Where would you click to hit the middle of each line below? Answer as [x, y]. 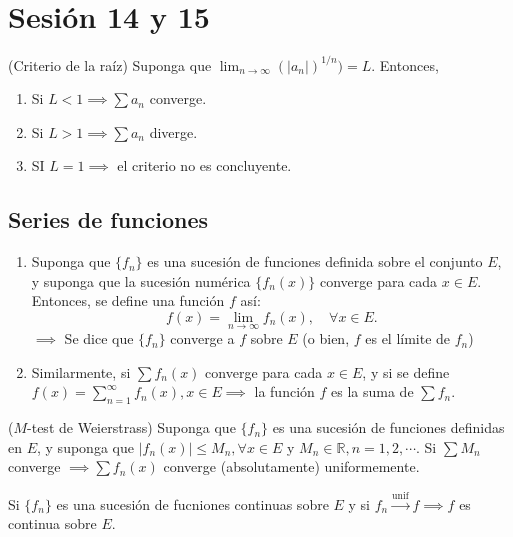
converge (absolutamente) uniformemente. [291, 466]
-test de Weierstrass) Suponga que [131, 427]
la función [284, 391]
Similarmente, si [81, 371]
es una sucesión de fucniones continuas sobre [192, 503]
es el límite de [408, 338]
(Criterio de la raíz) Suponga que [110, 64]
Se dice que [99, 338]
